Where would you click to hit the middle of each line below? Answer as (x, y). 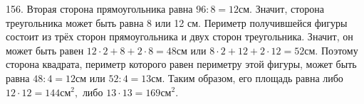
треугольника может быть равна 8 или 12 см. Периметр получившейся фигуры (177, 22)
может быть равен (45, 50)
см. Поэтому (331, 50)
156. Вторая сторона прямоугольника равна (99, 8)
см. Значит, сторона (281, 8)
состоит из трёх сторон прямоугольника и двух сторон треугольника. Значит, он (180, 36)
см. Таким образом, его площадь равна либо (247, 77)
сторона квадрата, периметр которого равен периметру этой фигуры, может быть (181, 64)
